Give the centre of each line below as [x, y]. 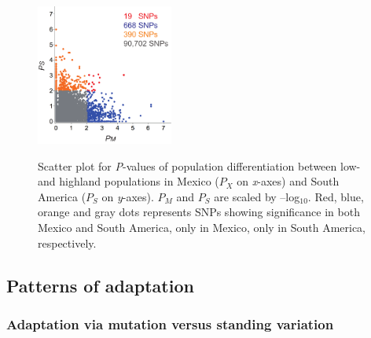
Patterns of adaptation [100, 285]
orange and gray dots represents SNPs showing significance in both [199, 212]
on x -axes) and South [288, 181]
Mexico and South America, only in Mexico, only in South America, [202, 227]
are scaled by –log [257, 196]
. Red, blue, [336, 196]
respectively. [67, 242]
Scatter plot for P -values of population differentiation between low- [199, 165]
